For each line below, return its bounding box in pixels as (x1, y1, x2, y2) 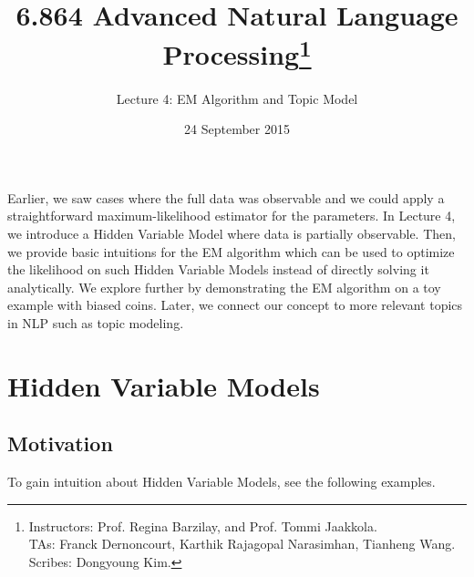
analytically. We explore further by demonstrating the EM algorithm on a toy (7, 277, 441, 296)
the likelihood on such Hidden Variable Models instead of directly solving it (7, 260, 429, 279)
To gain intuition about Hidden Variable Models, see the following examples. (7, 472, 436, 491)
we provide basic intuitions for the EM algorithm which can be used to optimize (7, 242, 455, 261)
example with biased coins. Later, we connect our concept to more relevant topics (7, 295, 463, 314)
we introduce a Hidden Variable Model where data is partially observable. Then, (7, 224, 456, 243)
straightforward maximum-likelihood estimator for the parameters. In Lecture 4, (7, 206, 456, 225)
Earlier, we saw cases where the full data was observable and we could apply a (7, 188, 445, 207)
